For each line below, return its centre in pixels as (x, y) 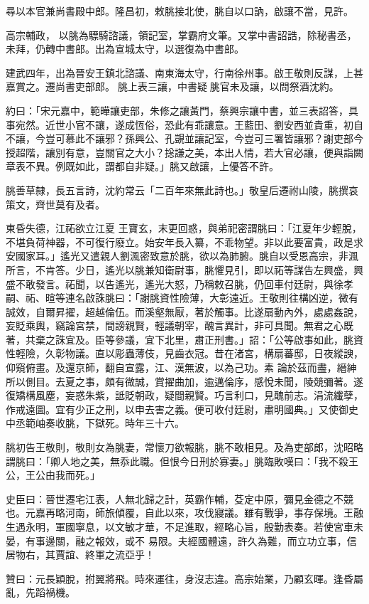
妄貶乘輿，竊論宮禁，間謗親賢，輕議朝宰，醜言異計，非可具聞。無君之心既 (180, 325)
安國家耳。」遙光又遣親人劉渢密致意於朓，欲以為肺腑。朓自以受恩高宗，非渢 (182, 256)
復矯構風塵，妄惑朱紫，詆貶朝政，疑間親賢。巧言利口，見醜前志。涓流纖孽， (184, 395)
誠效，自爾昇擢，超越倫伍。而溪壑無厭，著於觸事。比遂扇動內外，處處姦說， (184, 311)
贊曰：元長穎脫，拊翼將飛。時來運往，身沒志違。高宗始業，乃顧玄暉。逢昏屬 (184, 578)
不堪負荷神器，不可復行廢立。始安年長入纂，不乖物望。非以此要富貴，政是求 (184, 242)
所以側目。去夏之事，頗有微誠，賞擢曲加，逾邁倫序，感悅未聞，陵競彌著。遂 (184, 381)
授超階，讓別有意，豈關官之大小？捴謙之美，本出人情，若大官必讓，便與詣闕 (184, 152)
